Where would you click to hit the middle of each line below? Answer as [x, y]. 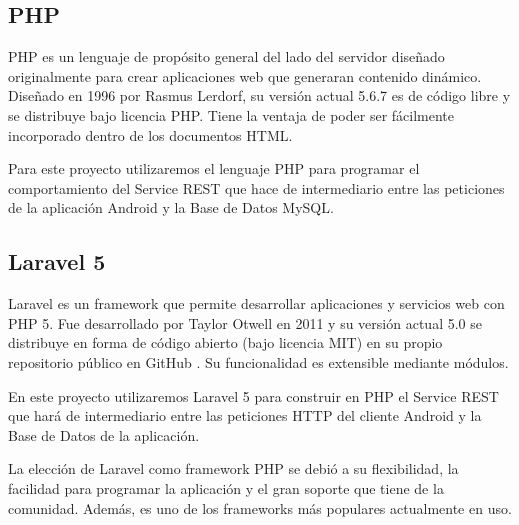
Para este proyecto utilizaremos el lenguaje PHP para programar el [214, 168]
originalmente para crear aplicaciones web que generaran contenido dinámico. [245, 75]
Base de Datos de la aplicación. [104, 434]
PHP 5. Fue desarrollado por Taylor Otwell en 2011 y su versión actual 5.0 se [245, 322]
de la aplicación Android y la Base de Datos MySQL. [171, 207]
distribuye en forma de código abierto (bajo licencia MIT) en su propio [225, 342]
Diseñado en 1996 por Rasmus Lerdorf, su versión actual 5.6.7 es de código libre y [259, 95]
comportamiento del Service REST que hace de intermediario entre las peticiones [256, 187]
